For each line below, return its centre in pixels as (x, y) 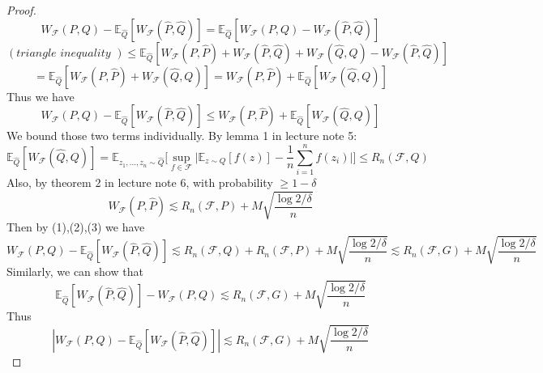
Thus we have (41, 96)
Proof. (21, 10)
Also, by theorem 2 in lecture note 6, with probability (140, 182)
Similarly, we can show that (75, 271)
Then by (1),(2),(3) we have (76, 227)
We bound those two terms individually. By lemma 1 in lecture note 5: (182, 136)
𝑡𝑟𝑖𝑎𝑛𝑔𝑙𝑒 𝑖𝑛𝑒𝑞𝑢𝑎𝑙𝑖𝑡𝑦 (64, 53)
